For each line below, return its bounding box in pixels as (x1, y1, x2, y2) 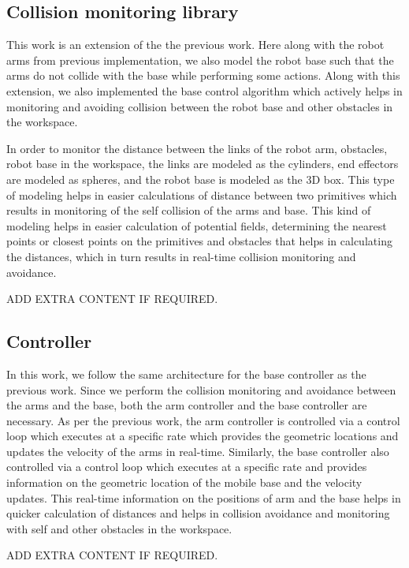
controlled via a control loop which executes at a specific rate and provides (6, 458, 367, 475)
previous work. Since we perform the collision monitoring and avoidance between (6, 381, 396, 398)
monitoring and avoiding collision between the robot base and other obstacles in (6, 98, 393, 114)
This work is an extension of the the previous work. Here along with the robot (6, 36, 385, 53)
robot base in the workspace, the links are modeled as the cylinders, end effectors (6, 155, 399, 172)
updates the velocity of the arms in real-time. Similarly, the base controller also (6, 443, 389, 459)
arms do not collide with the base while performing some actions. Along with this (6, 67, 400, 84)
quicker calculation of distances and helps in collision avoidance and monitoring (6, 505, 390, 521)
